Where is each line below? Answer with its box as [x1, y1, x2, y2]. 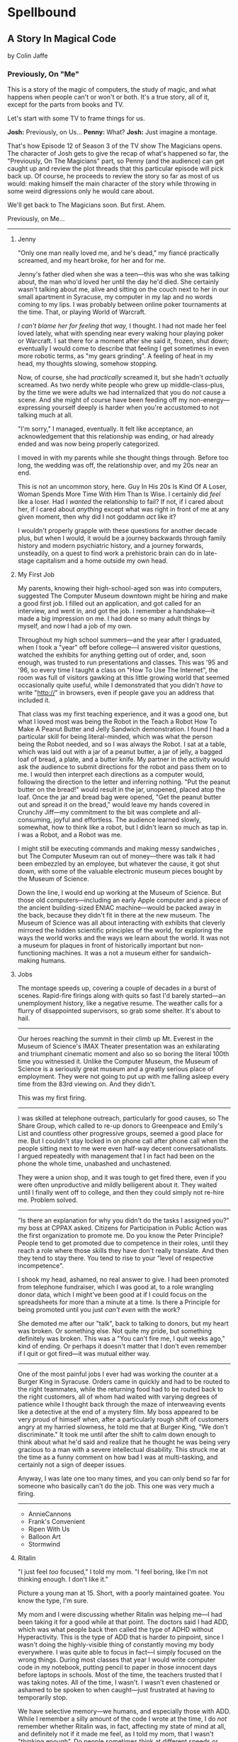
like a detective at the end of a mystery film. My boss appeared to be [17, 1408, 219, 1416]
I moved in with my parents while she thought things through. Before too [17, 453, 229, 462]
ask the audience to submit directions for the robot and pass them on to [17, 763, 227, 771]
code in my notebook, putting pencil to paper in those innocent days [17, 1663, 217, 1672]
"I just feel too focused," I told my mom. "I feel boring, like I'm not [17, 1568, 208, 1576]
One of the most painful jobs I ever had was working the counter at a [17, 1370, 218, 1379]
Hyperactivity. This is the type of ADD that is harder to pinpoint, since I [17, 1633, 224, 1642]
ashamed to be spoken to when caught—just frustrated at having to [17, 1686, 215, 1694]
